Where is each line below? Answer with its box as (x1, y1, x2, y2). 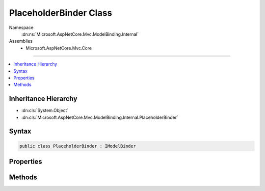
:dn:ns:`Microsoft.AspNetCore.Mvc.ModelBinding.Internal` (21, 31, 139, 37)
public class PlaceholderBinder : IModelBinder (19, 143, 136, 149)
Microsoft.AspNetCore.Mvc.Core (26, 45, 92, 51)
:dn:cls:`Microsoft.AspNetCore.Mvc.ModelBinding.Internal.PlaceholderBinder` (21, 114, 179, 120)
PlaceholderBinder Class (9, 7, 112, 18)
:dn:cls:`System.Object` (21, 108, 69, 113)
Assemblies (9, 38, 33, 44)
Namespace (9, 25, 34, 30)
